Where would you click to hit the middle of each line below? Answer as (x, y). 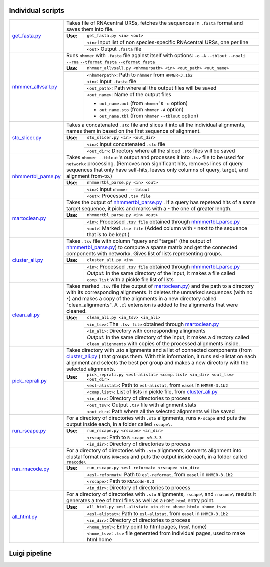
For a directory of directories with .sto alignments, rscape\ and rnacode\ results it (161, 494)
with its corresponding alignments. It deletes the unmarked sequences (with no (160, 292)
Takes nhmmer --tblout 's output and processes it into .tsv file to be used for (155, 157)
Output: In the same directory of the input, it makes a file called (161, 273)
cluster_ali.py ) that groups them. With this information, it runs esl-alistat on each (162, 356)
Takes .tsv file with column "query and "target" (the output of (139, 241)
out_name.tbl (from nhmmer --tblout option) (149, 116)
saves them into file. (90, 29)
